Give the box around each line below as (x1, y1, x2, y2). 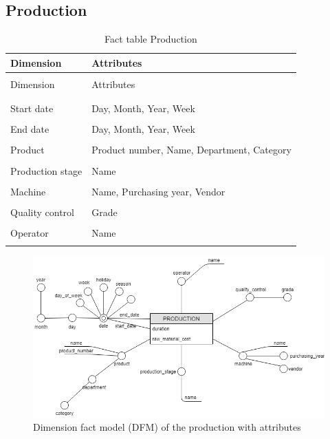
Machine (10, 184, 46, 198)
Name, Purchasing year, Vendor (91, 184, 225, 198)
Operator (10, 225, 49, 239)
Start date (10, 101, 54, 116)
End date (10, 122, 49, 136)
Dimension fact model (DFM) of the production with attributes (33, 420, 301, 434)
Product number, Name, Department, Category (91, 142, 291, 157)
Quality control (10, 204, 75, 219)
